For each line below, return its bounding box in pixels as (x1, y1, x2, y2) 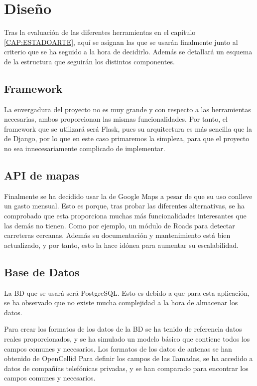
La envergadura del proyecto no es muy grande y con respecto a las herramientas (4, 104, 251, 114)
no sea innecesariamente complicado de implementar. (4, 143, 165, 154)
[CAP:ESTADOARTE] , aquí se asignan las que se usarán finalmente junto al (4, 36, 238, 47)
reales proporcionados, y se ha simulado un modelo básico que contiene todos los (4, 334, 250, 344)
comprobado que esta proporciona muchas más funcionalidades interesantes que (4, 210, 247, 221)
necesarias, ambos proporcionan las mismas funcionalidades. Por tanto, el (4, 114, 228, 124)
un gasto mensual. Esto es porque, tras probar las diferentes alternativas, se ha (4, 200, 245, 211)
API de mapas (4, 168, 80, 183)
